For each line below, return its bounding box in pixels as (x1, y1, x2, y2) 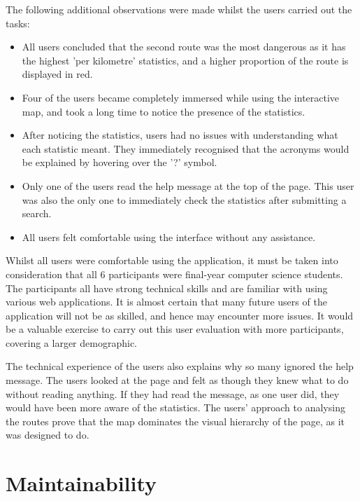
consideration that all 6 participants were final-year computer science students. (6, 266, 343, 281)
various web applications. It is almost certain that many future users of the (6, 294, 327, 309)
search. (22, 206, 52, 221)
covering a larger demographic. (6, 335, 137, 350)
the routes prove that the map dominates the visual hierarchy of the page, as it (6, 413, 345, 428)
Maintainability (6, 469, 157, 497)
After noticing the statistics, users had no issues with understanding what (22, 128, 338, 142)
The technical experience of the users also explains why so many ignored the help (6, 359, 354, 373)
